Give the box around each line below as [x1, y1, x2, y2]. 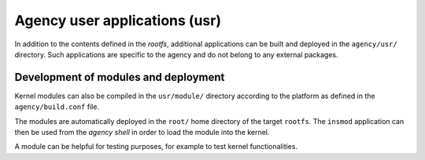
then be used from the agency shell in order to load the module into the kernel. [14, 128, 270, 137]
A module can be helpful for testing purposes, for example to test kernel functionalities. [14, 142, 298, 151]
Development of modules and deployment [14, 71, 225, 84]
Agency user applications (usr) [14, 12, 222, 29]
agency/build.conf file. [14, 102, 100, 111]
